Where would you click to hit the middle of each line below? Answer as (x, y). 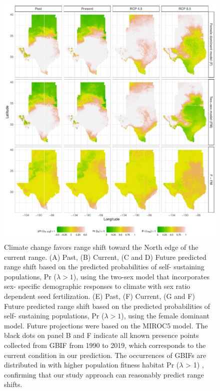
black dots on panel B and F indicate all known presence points (101, 335)
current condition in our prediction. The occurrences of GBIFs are (105, 355)
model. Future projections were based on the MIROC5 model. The (106, 325)
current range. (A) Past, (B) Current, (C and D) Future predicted (105, 257)
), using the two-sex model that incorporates (141, 276)
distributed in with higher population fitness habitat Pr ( (92, 365)
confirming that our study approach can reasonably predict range (104, 374)
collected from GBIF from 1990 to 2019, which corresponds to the (105, 345)
